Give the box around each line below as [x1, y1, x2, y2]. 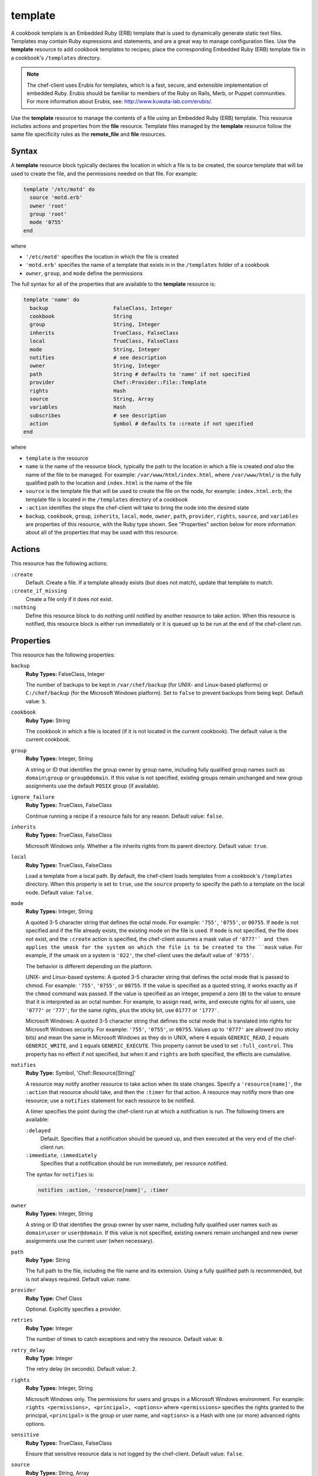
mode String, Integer [29, 346, 160, 352]
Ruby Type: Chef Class [25, 1295, 82, 1302]
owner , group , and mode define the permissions [25, 269, 143, 277]
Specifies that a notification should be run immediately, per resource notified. [40, 1160, 228, 1167]
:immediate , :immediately [25, 1152, 97, 1158]
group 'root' [29, 210, 67, 217]
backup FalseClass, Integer [29, 305, 173, 311]
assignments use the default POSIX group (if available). [25, 782, 160, 789]
